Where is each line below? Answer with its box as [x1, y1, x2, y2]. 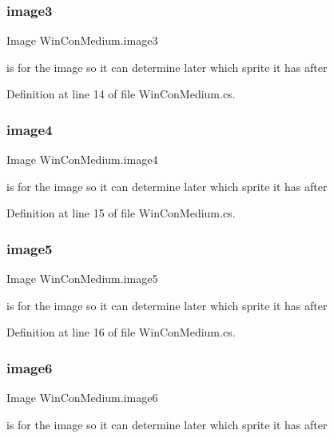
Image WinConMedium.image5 [6, 270, 158, 287]
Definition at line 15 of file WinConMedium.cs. [6, 205, 236, 221]
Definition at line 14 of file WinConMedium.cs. [6, 86, 236, 102]
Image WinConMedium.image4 [6, 151, 158, 168]
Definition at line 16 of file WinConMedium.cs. [6, 324, 236, 340]
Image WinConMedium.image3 [6, 32, 158, 49]
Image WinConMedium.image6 [6, 389, 158, 406]
